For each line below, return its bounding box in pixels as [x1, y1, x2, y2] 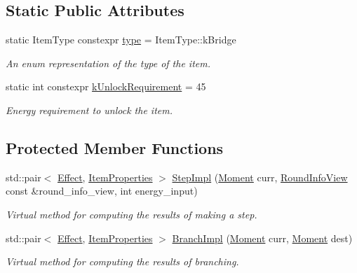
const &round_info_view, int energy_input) [6, 183, 198, 198]
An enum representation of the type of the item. [6, 55, 211, 70]
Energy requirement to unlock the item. [6, 102, 173, 117]
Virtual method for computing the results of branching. [6, 254, 239, 269]
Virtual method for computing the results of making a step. [6, 206, 257, 221]
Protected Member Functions [6, 136, 224, 158]
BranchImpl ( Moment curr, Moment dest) [172, 230, 353, 245]
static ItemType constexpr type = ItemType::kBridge [6, 32, 236, 47]
